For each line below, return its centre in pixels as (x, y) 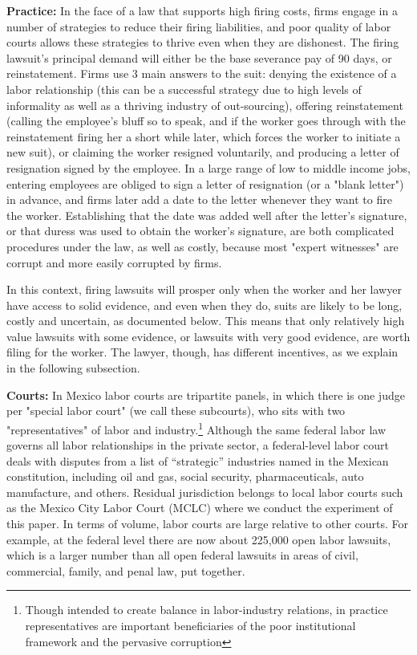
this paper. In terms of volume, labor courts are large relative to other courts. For (208, 524)
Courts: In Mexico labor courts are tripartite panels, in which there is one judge (206, 395)
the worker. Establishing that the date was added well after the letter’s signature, (207, 215)
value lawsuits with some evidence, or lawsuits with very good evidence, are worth (208, 336)
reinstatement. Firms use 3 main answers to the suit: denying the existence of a (202, 73)
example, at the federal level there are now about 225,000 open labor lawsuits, (199, 539)
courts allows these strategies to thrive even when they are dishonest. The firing (203, 42)
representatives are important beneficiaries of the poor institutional (190, 626)
